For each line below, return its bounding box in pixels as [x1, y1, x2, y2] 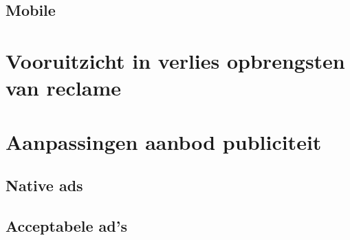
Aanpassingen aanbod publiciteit [6, 127, 322, 155]
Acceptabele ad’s [6, 215, 128, 236]
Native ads [6, 175, 83, 196]
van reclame [6, 74, 121, 102]
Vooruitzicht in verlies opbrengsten [6, 46, 345, 74]
